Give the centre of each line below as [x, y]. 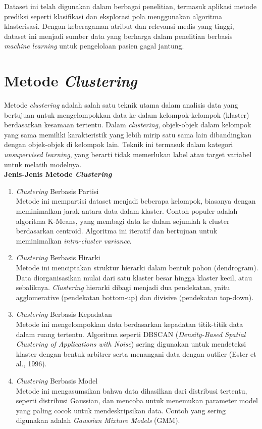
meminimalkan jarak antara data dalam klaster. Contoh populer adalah [127, 211]
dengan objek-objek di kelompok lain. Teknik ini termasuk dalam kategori [119, 144]
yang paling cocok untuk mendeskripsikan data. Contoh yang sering [121, 410]
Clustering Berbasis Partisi [57, 191]
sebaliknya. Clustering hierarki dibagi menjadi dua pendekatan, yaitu [123, 287]
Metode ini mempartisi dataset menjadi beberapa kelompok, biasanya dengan [136, 201]
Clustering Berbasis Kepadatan [64, 314]
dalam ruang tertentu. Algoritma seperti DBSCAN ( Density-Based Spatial [131, 334]
